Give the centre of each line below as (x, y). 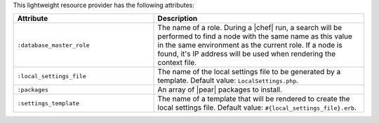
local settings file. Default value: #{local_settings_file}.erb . (257, 108)
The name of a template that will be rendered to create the (254, 99)
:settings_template (48, 103)
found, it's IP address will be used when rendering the (247, 54)
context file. (177, 63)
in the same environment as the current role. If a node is (250, 45)
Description (178, 19)
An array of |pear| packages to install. (220, 89)
